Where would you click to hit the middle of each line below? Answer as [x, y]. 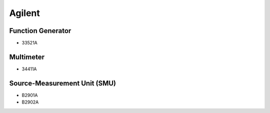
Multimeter [27, 57]
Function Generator [40, 31]
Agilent [24, 13]
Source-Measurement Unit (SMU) [63, 83]
